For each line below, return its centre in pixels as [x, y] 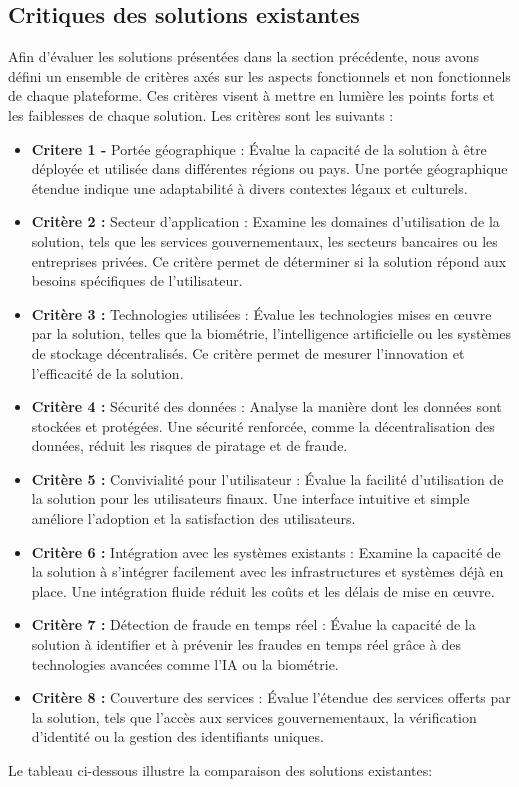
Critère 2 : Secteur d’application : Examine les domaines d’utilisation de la [265, 221]
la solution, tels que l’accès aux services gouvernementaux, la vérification [254, 716]
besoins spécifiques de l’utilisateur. [137, 280]
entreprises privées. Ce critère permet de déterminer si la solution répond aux [269, 260]
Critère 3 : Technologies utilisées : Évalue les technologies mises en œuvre [261, 313]
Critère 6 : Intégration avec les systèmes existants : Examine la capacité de [266, 551]
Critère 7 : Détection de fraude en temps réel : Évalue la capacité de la [253, 624]
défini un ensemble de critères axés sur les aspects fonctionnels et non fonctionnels [259, 75]
